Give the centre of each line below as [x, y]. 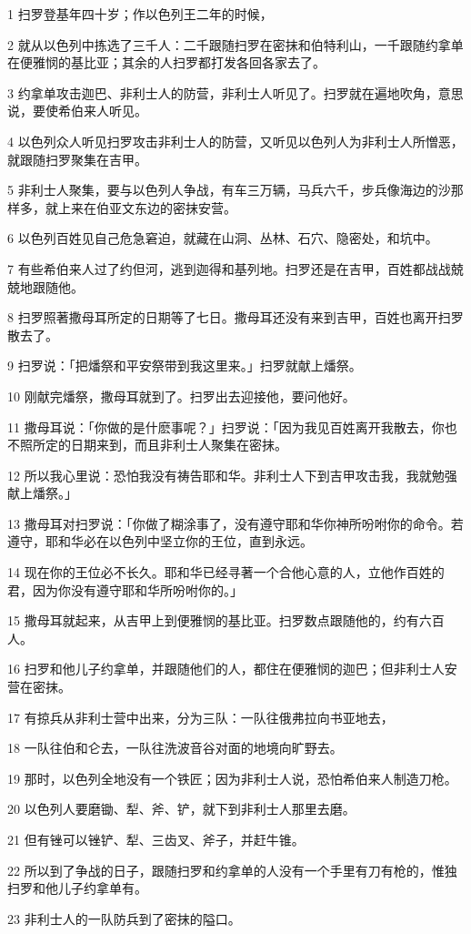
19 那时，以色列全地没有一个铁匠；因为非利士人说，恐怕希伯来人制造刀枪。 [232, 778]
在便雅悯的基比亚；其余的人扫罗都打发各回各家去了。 [166, 62]
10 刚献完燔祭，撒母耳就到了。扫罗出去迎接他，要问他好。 [181, 396]
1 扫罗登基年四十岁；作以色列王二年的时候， [140, 14]
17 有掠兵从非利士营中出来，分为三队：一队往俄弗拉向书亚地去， [200, 717]
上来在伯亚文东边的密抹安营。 [147, 207]
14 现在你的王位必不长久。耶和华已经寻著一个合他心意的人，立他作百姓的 [226, 572]
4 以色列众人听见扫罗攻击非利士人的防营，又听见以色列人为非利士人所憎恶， [235, 141]
